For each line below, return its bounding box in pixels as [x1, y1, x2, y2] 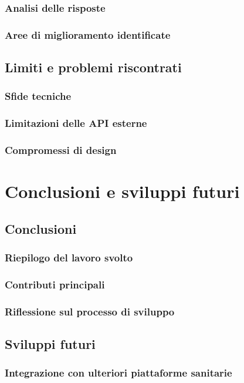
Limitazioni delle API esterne [5, 116, 147, 130]
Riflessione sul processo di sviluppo [5, 304, 175, 318]
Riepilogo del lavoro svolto [5, 250, 133, 265]
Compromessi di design [5, 143, 117, 157]
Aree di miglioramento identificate [5, 27, 171, 42]
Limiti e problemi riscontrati [5, 58, 182, 76]
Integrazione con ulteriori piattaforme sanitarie [5, 365, 232, 380]
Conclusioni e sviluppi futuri [5, 179, 240, 203]
